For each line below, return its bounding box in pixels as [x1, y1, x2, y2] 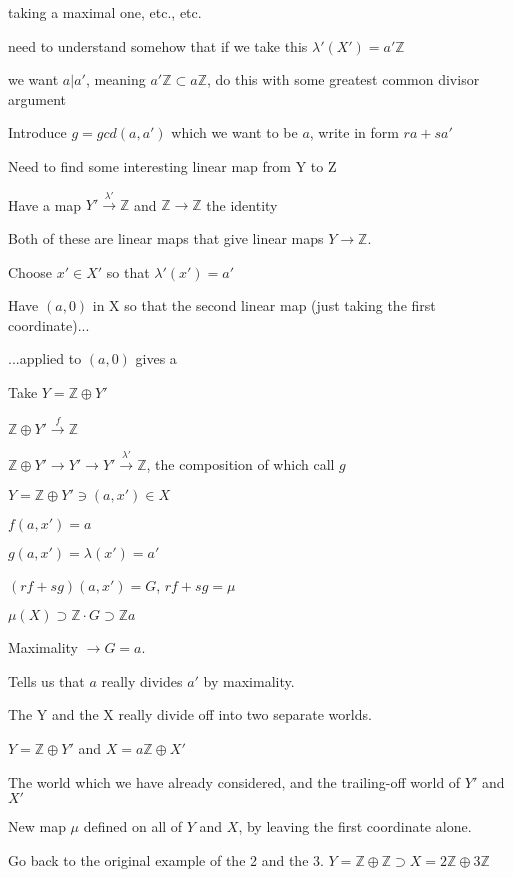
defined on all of [83, 816, 183, 837]
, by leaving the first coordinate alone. [238, 816, 472, 837]
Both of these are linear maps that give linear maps [8, 227, 324, 248]
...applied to [8, 348, 82, 369]
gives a [135, 348, 177, 369]
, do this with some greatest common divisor [206, 69, 480, 90]
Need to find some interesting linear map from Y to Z [8, 155, 337, 176]
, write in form [309, 122, 399, 143]
